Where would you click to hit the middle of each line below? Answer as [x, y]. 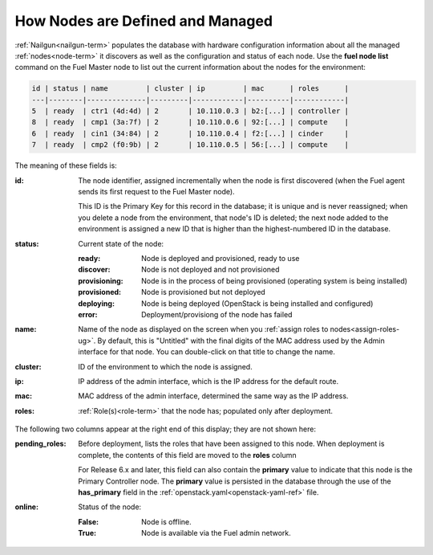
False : [89, 521]
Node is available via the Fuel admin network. [216, 533]
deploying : [97, 303]
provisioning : [101, 280]
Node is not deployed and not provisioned [210, 270]
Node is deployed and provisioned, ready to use [221, 258]
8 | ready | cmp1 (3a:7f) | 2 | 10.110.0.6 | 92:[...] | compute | [190, 122]
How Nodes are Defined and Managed [144, 21]
